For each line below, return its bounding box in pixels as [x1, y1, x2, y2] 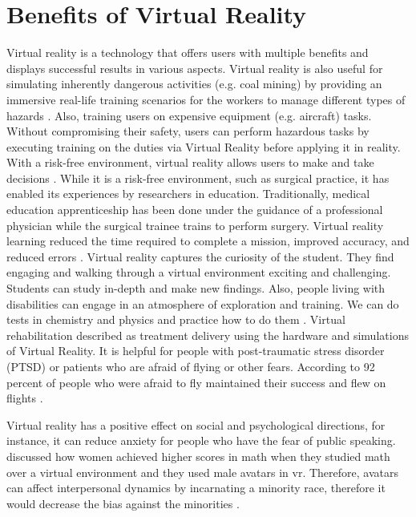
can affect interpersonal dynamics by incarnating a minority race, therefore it [6, 479, 386, 496]
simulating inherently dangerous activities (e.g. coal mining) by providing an [6, 75, 382, 92]
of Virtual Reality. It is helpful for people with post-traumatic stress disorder [6, 342, 385, 359]
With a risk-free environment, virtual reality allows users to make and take [6, 154, 374, 171]
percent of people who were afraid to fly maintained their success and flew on [6, 374, 386, 390]
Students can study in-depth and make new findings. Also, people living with [6, 280, 386, 297]
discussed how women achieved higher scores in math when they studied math [6, 447, 390, 464]
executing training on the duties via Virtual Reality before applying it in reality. [6, 138, 401, 155]
